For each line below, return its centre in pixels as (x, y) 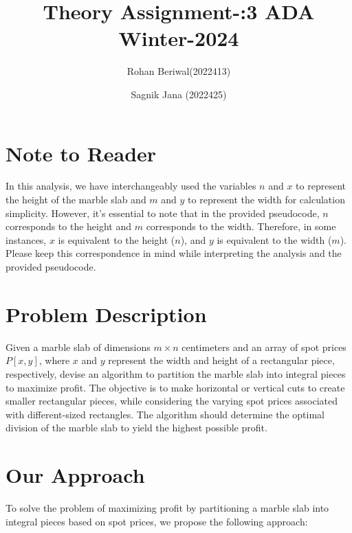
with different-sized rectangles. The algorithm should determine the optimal (165, 414)
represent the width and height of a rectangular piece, (221, 360)
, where (54, 360)
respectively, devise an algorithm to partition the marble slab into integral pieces (176, 373)
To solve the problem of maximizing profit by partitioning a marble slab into (167, 508)
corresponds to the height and (69, 226)
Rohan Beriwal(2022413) (179, 71)
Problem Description (106, 314)
